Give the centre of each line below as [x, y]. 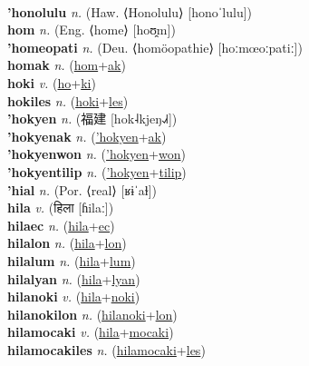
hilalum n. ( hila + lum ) [72, 260]
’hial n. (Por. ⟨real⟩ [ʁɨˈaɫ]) [82, 189]
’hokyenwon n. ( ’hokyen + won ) [97, 154]
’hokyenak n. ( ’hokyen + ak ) [87, 136]
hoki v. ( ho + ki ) [52, 82]
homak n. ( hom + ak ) [67, 65]
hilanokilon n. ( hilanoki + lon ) [92, 314]
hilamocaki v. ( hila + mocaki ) [91, 332]
